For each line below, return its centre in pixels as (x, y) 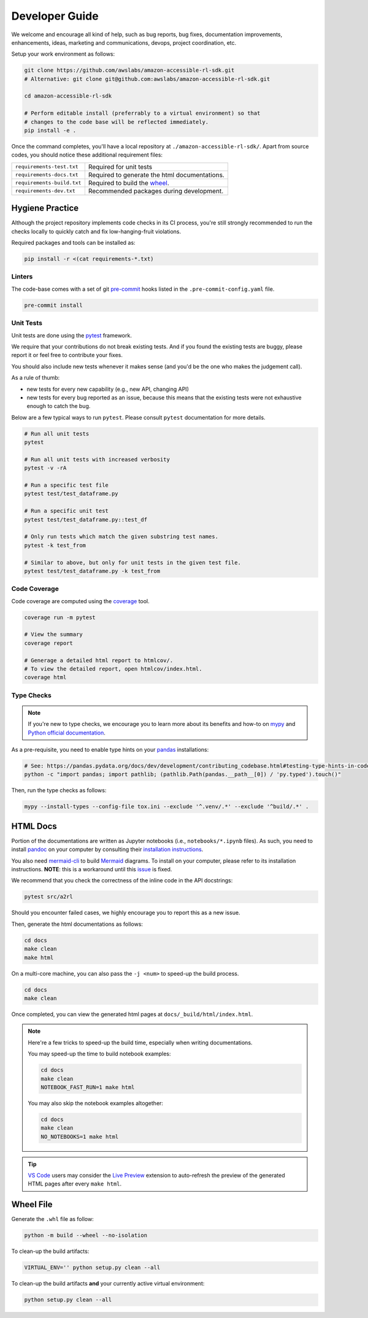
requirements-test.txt (47, 167)
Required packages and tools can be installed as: (73, 243)
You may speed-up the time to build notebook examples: (99, 1054)
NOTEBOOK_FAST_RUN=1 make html (88, 1087)
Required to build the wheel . (128, 183)
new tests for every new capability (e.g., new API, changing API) (108, 389)
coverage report (49, 643)
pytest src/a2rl (49, 897)
